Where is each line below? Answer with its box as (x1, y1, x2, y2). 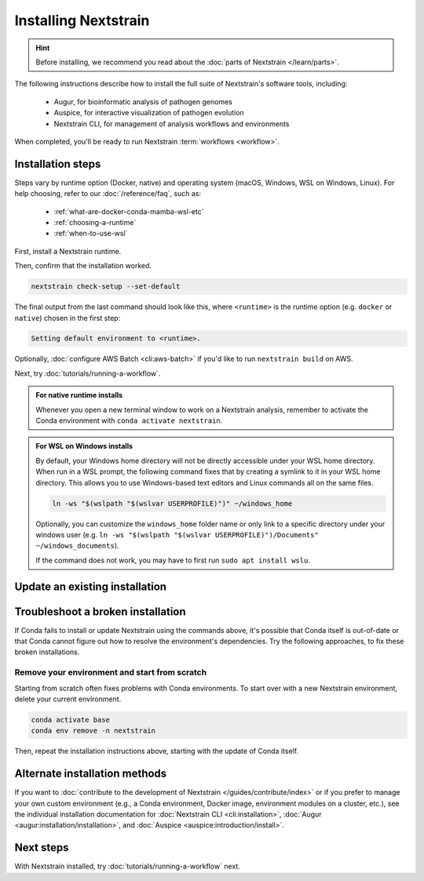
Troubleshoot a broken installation (14, 605, 186, 618)
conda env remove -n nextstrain (31, 726, 156, 735)
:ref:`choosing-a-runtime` (53, 217, 137, 227)
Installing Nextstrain (14, 12, 150, 29)
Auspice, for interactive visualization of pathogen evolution (53, 108, 245, 118)
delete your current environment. (14, 694, 122, 704)
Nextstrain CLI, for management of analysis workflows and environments (53, 118, 290, 129)
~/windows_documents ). (35, 541, 119, 551)
